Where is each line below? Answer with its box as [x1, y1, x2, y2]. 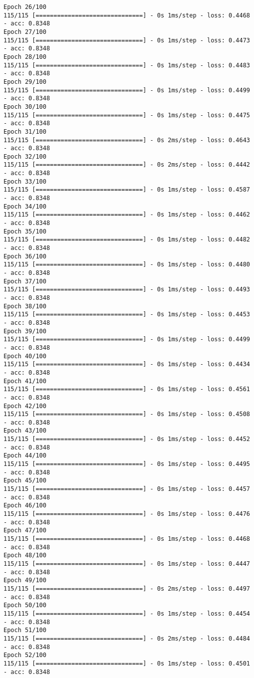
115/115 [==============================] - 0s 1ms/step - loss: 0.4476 [3, 510, 250, 518]
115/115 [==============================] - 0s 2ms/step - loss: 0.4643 [3, 136, 250, 144]
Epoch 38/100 [3, 302, 46, 310]
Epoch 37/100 [3, 277, 46, 285]
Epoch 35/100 [3, 227, 46, 235]
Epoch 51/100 [3, 627, 46, 634]
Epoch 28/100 [3, 53, 46, 60]
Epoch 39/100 [3, 327, 46, 335]
